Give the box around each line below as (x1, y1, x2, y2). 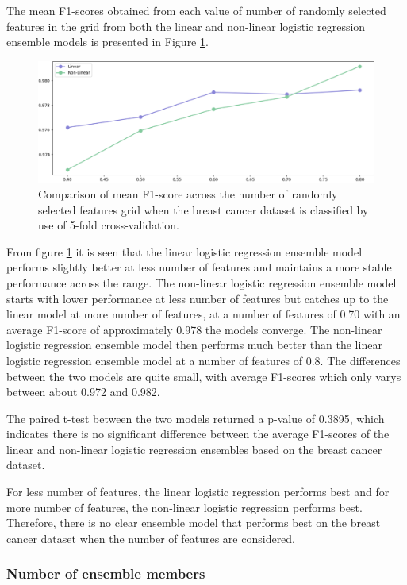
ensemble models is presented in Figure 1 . (6, 33, 209, 50)
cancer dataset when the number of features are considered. (6, 529, 296, 546)
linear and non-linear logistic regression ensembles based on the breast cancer (6, 441, 382, 457)
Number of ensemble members (6, 564, 205, 583)
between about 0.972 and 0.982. (6, 383, 160, 400)
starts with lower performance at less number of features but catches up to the (6, 290, 389, 306)
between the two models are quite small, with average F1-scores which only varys (6, 368, 401, 384)
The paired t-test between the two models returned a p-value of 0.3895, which (6, 410, 385, 426)
